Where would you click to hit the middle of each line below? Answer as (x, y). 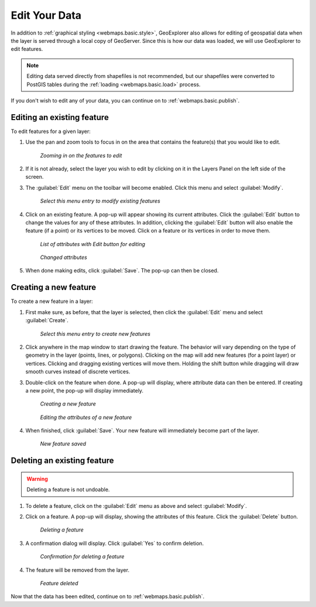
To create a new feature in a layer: (52, 301)
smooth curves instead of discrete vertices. (78, 371)
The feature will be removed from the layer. (78, 570)
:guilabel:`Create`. (47, 320)
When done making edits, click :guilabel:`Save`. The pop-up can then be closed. (122, 271)
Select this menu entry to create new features (95, 333)
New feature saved (63, 444)
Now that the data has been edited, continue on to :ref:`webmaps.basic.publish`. (108, 596)
